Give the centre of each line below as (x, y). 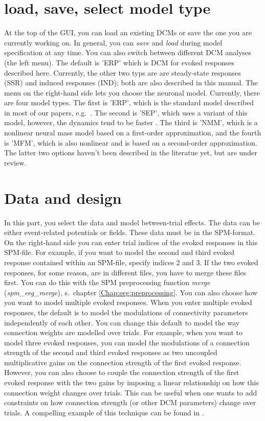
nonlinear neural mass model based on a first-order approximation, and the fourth (133, 133)
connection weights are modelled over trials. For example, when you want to (123, 332)
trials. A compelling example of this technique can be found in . (104, 412)
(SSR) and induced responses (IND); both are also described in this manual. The (131, 83)
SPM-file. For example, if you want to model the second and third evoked (119, 252)
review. (15, 162)
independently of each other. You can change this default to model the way (122, 322)
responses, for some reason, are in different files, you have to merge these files (125, 272)
